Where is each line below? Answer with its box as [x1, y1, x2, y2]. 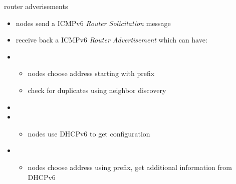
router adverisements [4, 1, 68, 11]
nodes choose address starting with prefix [28, 68, 155, 78]
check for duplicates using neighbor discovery [28, 84, 166, 95]
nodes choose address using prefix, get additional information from [28, 161, 232, 172]
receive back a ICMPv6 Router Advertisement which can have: [16, 34, 207, 45]
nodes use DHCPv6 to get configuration [28, 128, 150, 138]
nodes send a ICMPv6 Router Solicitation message [16, 17, 171, 28]
